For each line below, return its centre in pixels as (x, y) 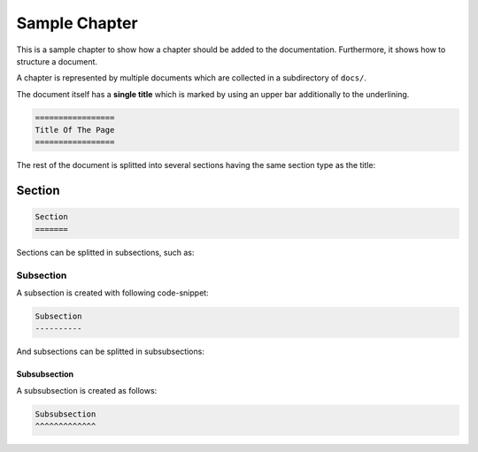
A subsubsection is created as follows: (87, 390)
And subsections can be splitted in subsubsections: (111, 352)
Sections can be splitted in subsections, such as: (105, 252)
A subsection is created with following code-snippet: (112, 293)
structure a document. (57, 61)
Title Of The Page (75, 130)
